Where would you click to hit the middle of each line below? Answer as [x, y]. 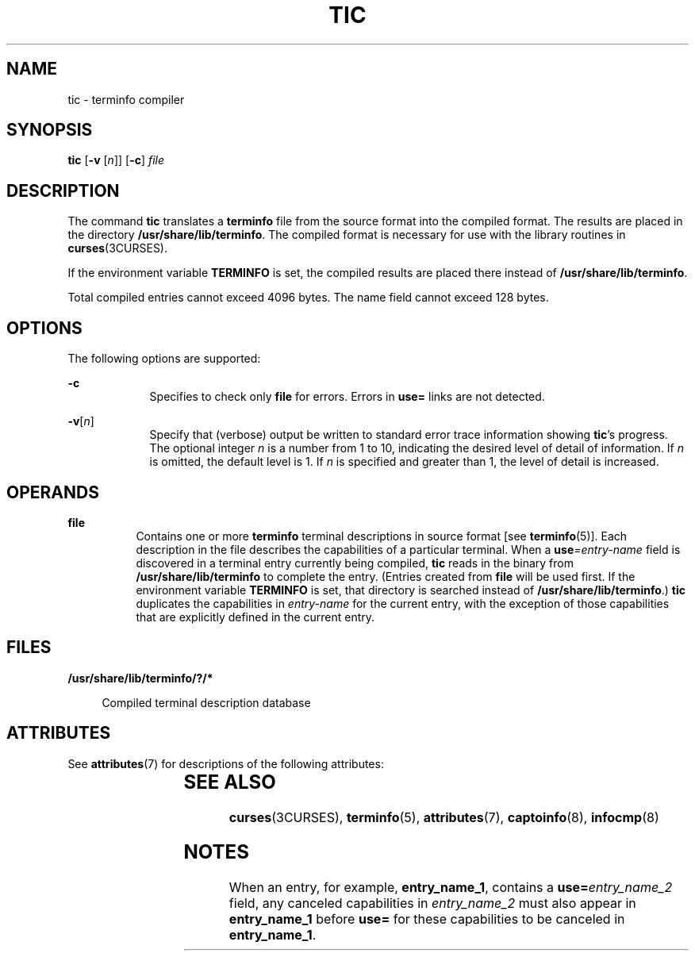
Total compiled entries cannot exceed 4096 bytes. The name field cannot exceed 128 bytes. [308, 298]
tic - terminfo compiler [126, 99]
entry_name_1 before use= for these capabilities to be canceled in [427, 919]
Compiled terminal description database [206, 702]
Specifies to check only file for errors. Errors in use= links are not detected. [347, 397]
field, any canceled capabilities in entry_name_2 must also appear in [432, 903]
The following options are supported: [164, 359]
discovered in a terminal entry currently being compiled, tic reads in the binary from [355, 563]
